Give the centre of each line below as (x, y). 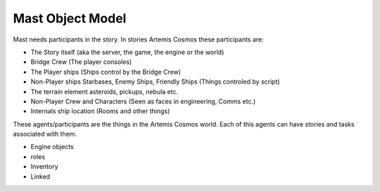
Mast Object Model (70, 18)
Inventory (45, 167)
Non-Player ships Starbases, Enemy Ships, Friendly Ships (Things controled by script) (156, 82)
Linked (40, 177)
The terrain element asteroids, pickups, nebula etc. (104, 91)
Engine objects (52, 147)
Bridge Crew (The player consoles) (81, 62)
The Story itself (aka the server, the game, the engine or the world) (127, 52)
